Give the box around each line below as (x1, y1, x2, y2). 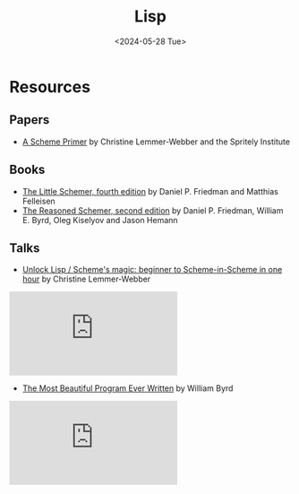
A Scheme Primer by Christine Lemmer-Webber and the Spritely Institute (21, 136, 291, 147)
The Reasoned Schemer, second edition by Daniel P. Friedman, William (21, 204, 284, 216)
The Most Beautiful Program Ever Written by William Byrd (21, 383, 234, 394)
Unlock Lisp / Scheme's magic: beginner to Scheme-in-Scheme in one (21, 264, 283, 275)
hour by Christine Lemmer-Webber (21, 273, 151, 284)
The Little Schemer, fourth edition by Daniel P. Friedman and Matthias (21, 186, 279, 196)
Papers (9, 112, 50, 127)
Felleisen (21, 195, 56, 206)
